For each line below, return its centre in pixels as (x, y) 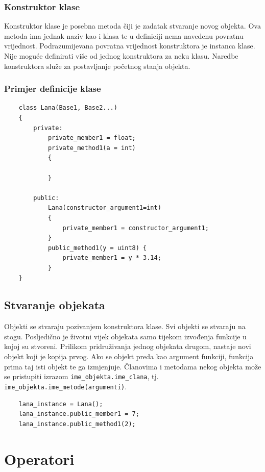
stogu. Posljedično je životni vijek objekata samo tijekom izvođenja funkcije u (125, 336)
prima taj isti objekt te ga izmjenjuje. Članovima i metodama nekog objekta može (133, 366)
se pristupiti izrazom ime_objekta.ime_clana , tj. (81, 376)
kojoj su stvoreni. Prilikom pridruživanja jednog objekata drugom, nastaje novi (128, 346)
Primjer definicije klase (53, 89)
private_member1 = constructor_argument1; (136, 228)
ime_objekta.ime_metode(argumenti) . (66, 386)
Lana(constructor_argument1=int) (104, 208)
